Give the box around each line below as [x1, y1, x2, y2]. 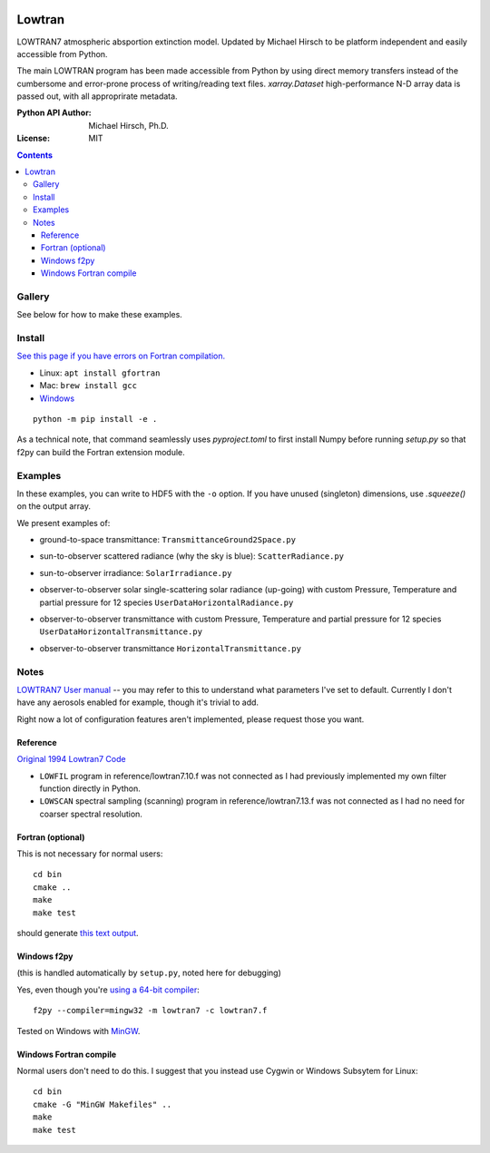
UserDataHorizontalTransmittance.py [39, 627, 203, 637]
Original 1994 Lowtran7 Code [16, 754, 126, 765]
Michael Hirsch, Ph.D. [88, 120, 170, 131]
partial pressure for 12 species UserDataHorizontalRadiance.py [39, 597, 294, 608]
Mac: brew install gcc [39, 380, 138, 391]
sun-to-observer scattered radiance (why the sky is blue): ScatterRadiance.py [39, 551, 345, 562]
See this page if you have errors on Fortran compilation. [16, 350, 226, 362]
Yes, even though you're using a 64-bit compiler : [16, 984, 200, 995]
